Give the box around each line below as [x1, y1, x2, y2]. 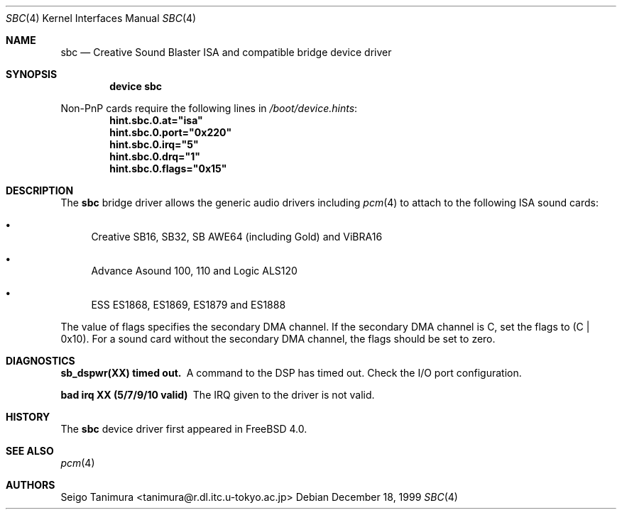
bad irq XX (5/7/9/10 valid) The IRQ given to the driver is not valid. [60, 389, 375, 401]
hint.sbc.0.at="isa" [109, 114, 203, 126]
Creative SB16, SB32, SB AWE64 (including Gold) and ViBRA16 [91, 231, 383, 243]
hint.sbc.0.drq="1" [109, 150, 201, 162]
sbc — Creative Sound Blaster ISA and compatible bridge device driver [60, 46, 392, 58]
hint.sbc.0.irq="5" [109, 138, 199, 150]
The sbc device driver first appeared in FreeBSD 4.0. [60, 423, 307, 435]
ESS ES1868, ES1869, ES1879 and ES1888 [91, 299, 286, 311]
